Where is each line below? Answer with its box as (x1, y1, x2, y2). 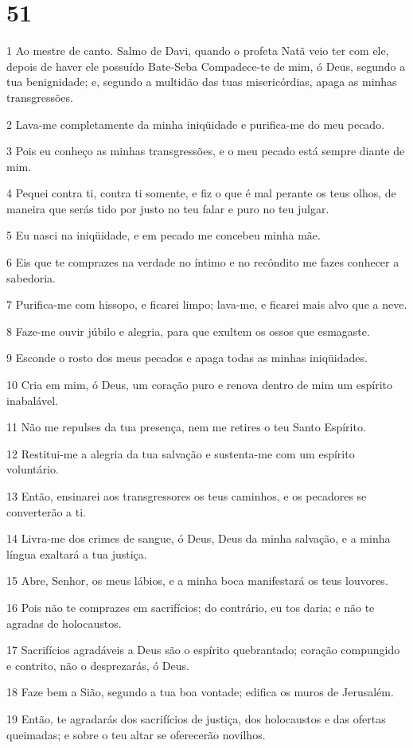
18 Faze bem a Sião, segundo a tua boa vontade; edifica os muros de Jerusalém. (6, 684, 394, 700)
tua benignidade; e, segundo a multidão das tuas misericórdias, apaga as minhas (6, 73, 397, 90)
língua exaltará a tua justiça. (6, 545, 147, 562)
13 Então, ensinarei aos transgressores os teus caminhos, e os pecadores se (6, 488, 367, 504)
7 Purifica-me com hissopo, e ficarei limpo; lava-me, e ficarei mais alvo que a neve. (6, 296, 407, 313)
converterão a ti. (6, 503, 87, 520)
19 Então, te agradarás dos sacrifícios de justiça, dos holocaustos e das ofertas (6, 710, 386, 727)
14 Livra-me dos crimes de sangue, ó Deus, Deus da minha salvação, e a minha (6, 530, 391, 547)
